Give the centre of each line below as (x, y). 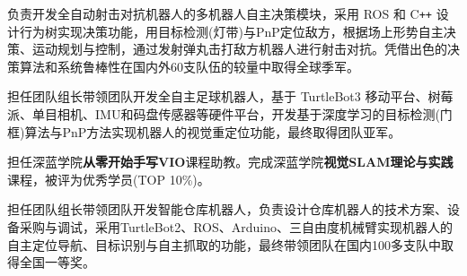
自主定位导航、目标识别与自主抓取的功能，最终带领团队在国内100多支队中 (224, 244)
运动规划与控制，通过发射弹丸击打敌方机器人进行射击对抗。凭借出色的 (239, 49)
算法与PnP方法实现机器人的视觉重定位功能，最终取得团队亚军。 (213, 131)
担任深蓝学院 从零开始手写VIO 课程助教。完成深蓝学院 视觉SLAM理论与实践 (230, 162)
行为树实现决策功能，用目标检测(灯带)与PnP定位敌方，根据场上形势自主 (231, 31)
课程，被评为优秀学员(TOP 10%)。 (109, 179)
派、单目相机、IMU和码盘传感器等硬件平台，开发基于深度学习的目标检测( (224, 114)
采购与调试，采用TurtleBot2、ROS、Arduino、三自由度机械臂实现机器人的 (236, 227)
